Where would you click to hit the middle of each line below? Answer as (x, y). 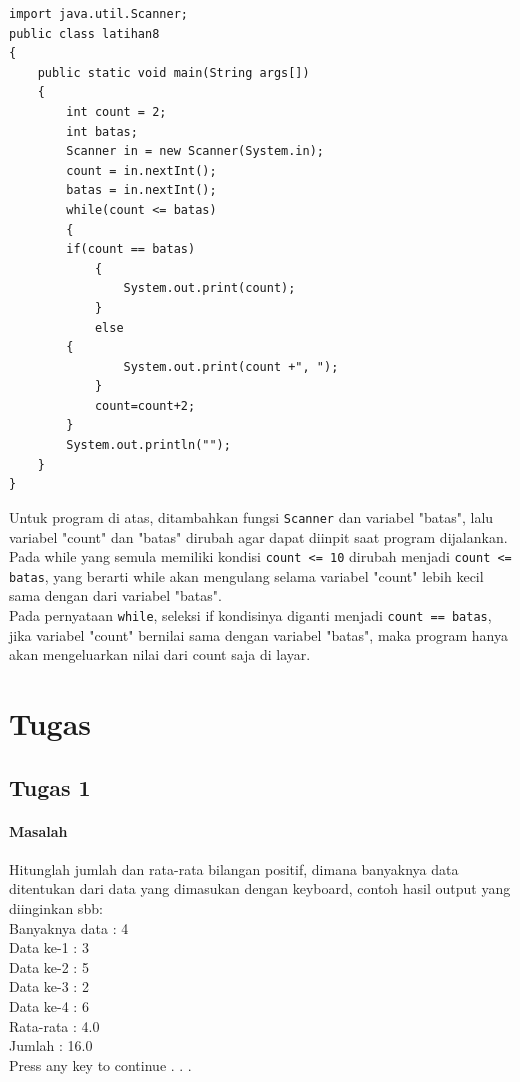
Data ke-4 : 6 (49, 1005)
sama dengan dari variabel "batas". (115, 595)
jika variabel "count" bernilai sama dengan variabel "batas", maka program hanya (258, 634)
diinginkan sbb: (56, 907)
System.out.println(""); (148, 445)
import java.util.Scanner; (98, 14)
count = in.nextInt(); (141, 170)
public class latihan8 (84, 33)
